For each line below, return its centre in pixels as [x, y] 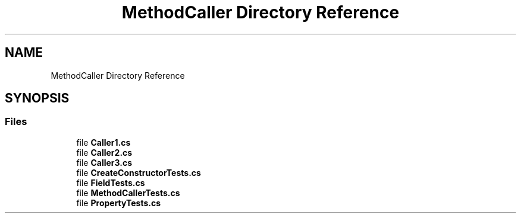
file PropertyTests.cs [119, 203]
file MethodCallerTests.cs [128, 193]
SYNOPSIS [37, 98]
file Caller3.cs [104, 162]
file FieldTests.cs [111, 182]
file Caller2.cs [104, 152]
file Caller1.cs [103, 142]
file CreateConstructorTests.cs [139, 172]
